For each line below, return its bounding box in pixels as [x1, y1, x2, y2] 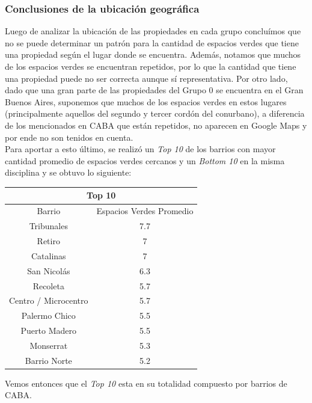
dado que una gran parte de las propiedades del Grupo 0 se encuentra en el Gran [5, 84, 304, 96]
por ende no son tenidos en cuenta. [5, 131, 133, 143]
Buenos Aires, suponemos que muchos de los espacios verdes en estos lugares [5, 95, 287, 108]
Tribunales [29, 220, 68, 232]
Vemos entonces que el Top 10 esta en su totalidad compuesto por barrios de [5, 377, 287, 389]
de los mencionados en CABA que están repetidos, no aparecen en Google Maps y [5, 118, 307, 131]
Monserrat [29, 339, 68, 351]
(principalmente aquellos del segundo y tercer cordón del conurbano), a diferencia [5, 107, 305, 120]
